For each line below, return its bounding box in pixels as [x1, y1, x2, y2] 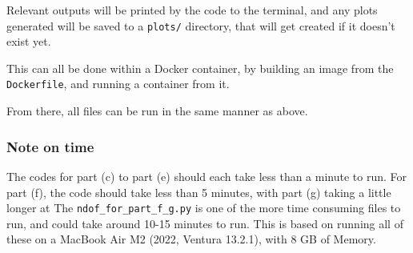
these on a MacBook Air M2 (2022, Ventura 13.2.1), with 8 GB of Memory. [6, 231, 376, 247]
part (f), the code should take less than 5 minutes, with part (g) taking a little [6, 183, 391, 200]
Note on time [6, 136, 94, 156]
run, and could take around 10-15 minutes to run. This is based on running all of [6, 215, 403, 231]
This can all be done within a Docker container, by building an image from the [6, 59, 394, 76]
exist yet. [6, 33, 51, 50]
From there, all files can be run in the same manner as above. [6, 102, 308, 119]
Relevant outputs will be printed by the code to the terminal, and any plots [6, 2, 378, 18]
